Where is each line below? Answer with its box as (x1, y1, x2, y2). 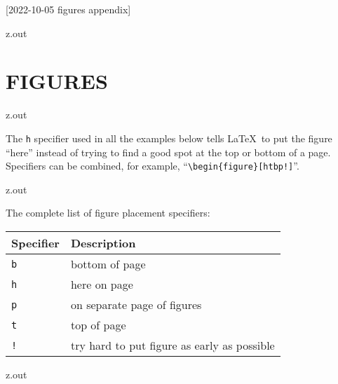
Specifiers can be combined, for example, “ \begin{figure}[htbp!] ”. (6, 158, 299, 173)
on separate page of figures (70, 296, 202, 313)
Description (70, 235, 136, 251)
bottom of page (70, 256, 146, 272)
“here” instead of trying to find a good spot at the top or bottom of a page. (6, 144, 331, 159)
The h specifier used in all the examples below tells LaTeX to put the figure (6, 130, 332, 145)
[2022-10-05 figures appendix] (6, 2, 131, 16)
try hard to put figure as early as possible (70, 337, 275, 353)
